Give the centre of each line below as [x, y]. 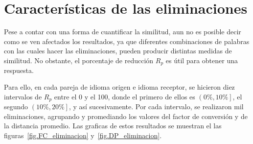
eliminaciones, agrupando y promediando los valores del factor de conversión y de [126, 116]
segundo [16, 106]
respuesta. [19, 70]
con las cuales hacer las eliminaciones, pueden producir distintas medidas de [118, 51]
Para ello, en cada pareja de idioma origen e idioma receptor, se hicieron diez [119, 86]
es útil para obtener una [202, 60]
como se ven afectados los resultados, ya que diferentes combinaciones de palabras [127, 41]
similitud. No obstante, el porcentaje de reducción [79, 60]
